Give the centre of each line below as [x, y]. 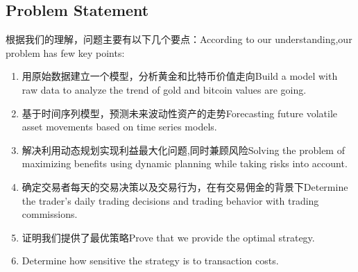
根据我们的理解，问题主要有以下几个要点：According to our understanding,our [179, 39]
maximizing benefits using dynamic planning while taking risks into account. [185, 163]
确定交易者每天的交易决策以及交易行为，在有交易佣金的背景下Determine [185, 186]
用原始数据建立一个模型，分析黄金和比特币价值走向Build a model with [180, 76]
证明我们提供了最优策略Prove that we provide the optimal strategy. [168, 237]
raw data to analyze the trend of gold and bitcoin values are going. [164, 89]
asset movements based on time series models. [119, 127]
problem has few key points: [65, 52]
